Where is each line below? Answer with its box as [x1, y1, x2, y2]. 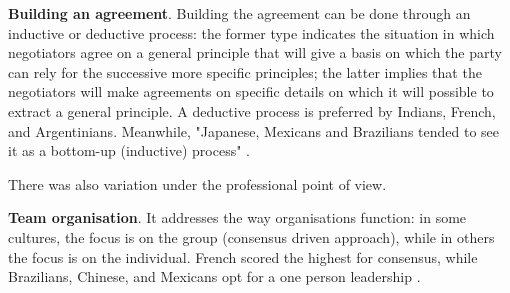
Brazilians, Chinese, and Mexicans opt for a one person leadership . [8, 266, 421, 287]
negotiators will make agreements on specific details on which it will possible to [8, 81, 494, 102]
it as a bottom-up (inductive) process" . [8, 140, 250, 161]
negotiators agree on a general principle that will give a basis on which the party [8, 42, 502, 63]
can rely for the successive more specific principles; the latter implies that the [8, 61, 482, 82]
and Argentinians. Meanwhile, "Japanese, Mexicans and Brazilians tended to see [8, 120, 500, 141]
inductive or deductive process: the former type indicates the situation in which [8, 22, 495, 43]
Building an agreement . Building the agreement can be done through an [8, 3, 471, 23]
